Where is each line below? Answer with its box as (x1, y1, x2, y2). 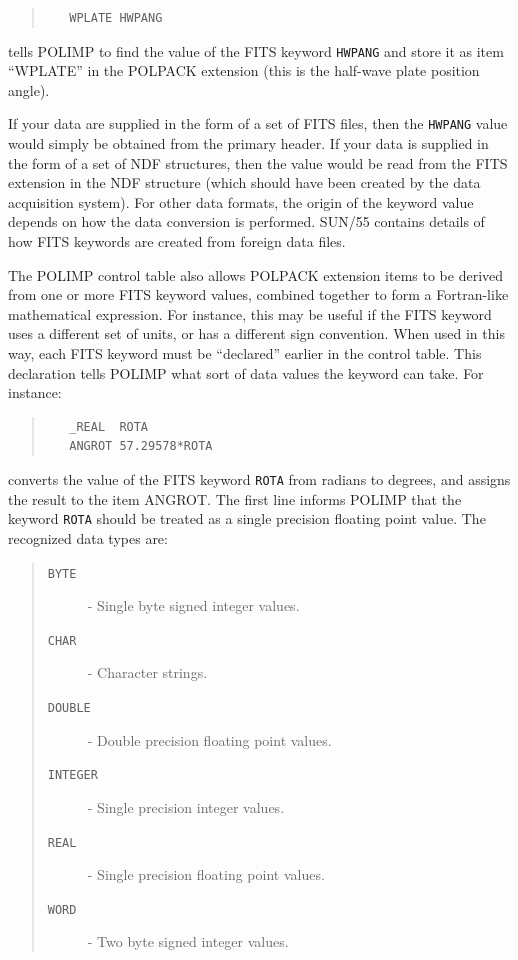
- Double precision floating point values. (87, 729, 332, 750)
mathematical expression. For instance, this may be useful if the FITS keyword (8, 303, 492, 324)
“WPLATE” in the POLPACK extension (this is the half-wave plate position (8, 60, 480, 81)
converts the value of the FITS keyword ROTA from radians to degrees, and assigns (8, 469, 511, 489)
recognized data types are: (8, 527, 168, 548)
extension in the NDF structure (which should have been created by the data (8, 172, 481, 193)
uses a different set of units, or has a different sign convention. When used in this (8, 323, 505, 344)
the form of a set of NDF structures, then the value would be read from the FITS (8, 152, 508, 173)
